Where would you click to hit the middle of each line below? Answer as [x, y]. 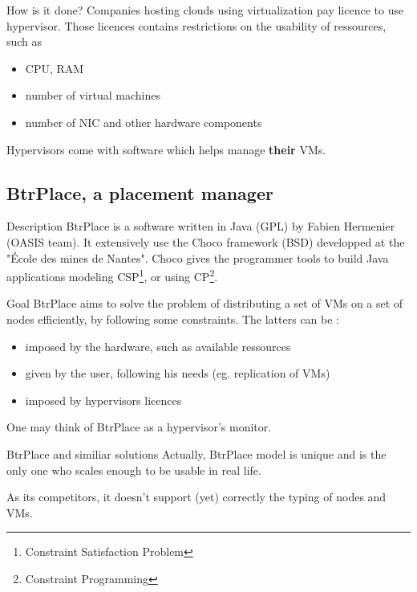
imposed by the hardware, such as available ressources [158, 346]
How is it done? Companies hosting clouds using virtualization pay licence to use [205, 10]
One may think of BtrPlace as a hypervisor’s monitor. [139, 427]
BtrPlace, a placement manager [140, 192]
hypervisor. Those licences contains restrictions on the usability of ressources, [196, 25]
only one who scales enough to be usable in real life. [134, 470]
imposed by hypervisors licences [103, 400]
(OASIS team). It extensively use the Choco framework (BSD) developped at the [206, 241]
